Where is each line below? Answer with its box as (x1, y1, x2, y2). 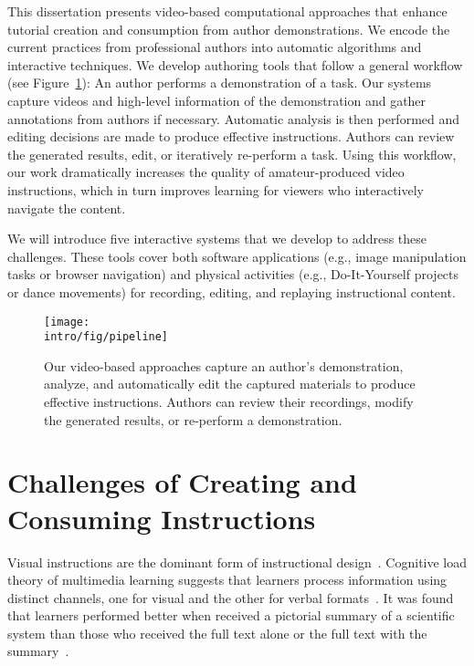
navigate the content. (7, 198, 126, 217)
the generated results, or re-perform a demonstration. (44, 410, 342, 429)
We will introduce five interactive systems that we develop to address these (7, 229, 427, 248)
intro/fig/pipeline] (44, 330, 169, 344)
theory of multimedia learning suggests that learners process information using (7, 570, 448, 589)
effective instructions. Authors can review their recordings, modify (44, 392, 414, 411)
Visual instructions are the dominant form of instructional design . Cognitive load (7, 552, 468, 571)
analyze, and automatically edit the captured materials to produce (44, 374, 416, 393)
